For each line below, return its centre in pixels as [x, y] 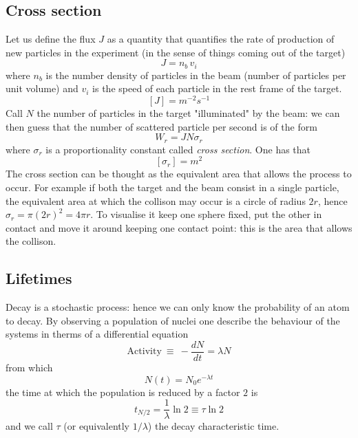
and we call [29, 426]
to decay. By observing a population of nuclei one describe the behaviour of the [173, 320]
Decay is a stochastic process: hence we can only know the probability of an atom [178, 307]
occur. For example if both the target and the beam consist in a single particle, [172, 187]
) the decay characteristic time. [213, 426]
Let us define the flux [51, 39]
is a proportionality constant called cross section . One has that [178, 149]
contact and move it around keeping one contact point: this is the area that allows [179, 227]
